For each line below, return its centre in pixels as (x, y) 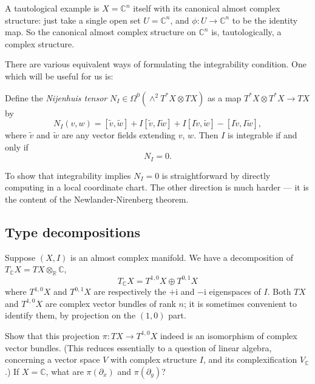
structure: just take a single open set (73, 20)
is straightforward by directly (216, 175)
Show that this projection (52, 335)
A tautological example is (52, 8)
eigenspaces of (235, 291)
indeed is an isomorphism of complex (229, 335)
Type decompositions (73, 231)
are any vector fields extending (119, 135)
